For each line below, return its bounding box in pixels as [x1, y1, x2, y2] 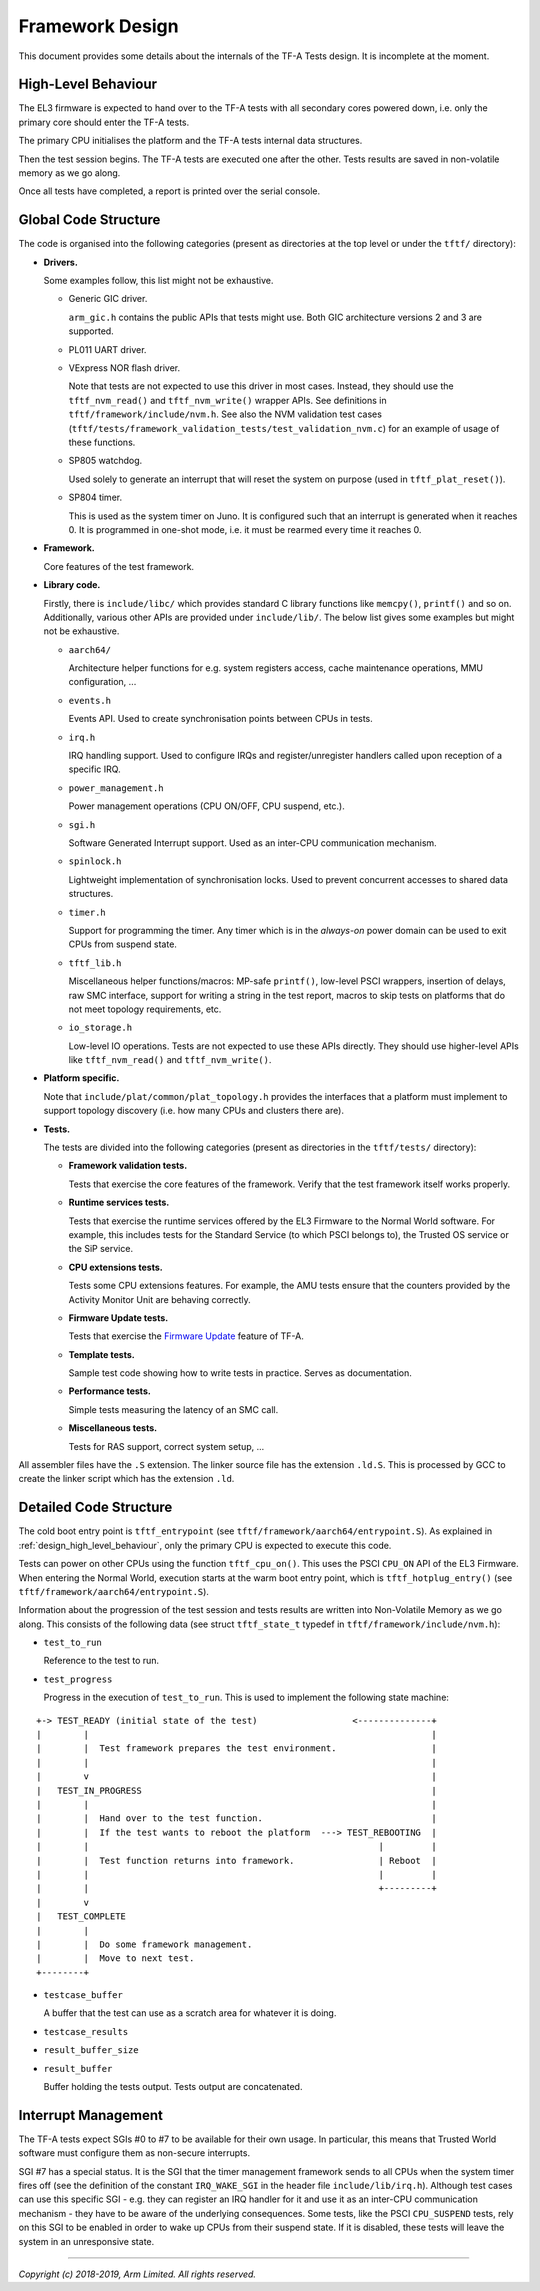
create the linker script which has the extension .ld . [18, 1473, 235, 1485]
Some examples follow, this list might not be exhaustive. [43, 275, 274, 287]
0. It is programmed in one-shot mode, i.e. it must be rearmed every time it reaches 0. [68, 523, 422, 535]
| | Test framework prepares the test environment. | [36, 1743, 437, 1754]
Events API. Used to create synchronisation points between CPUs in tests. [68, 713, 374, 725]
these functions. [68, 436, 136, 448]
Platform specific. [43, 1072, 120, 1084]
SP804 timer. [68, 491, 123, 504]
